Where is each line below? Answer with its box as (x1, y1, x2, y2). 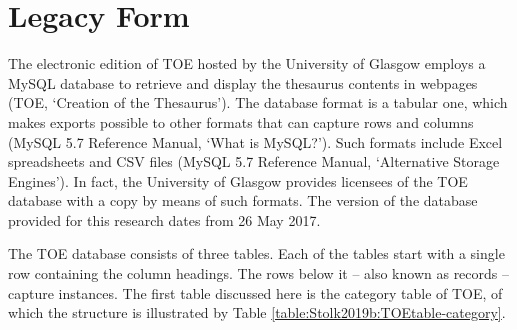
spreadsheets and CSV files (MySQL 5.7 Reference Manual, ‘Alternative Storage (8, 151, 500, 172)
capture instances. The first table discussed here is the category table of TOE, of (8, 282, 503, 303)
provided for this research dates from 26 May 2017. (8, 209, 321, 230)
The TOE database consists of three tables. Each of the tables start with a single (8, 243, 505, 264)
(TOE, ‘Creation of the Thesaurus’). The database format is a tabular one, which (8, 92, 508, 113)
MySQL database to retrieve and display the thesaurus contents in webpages (8, 72, 478, 93)
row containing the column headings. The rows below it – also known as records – (8, 263, 510, 284)
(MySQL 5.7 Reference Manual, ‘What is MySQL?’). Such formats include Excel (8, 131, 503, 152)
